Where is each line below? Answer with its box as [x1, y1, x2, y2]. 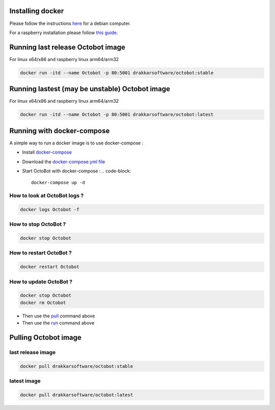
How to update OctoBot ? [9, 278, 73, 285]
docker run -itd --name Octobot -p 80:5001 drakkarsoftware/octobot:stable [20, 70, 214, 76]
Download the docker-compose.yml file [22, 158, 105, 165]
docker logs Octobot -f [20, 207, 80, 212]
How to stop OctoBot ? [9, 221, 66, 228]
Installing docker [9, 7, 64, 15]
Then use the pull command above [22, 313, 95, 319]
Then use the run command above [22, 320, 95, 326]
